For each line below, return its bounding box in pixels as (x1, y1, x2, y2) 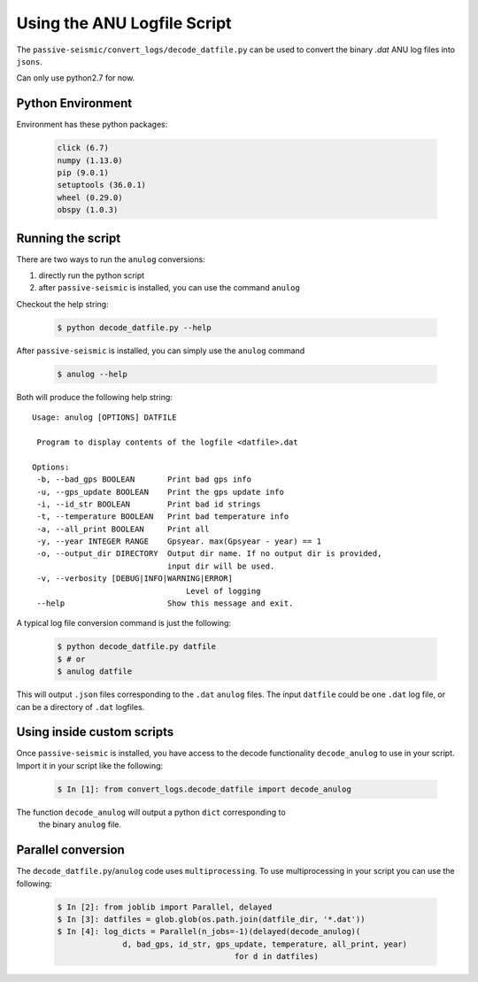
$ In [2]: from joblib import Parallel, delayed (57, 901, 273, 912)
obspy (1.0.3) (57, 205, 119, 215)
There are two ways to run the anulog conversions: (16, 253, 205, 265)
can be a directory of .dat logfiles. (16, 701, 145, 712)
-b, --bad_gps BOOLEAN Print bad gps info (36, 475, 252, 484)
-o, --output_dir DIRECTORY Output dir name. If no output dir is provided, (36, 549, 382, 559)
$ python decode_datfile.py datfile (57, 642, 217, 652)
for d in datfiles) (234, 952, 319, 962)
